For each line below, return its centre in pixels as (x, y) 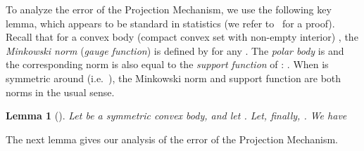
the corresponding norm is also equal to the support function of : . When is (167, 64)
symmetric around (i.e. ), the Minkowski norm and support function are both (174, 78)
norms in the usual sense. (60, 92)
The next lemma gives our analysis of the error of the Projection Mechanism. (172, 139)
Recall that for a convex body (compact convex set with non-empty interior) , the (182, 37)
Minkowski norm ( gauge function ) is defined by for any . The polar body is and (175, 50)
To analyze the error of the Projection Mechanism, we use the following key (169, 9)
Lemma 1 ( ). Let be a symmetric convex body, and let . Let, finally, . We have (176, 116)
